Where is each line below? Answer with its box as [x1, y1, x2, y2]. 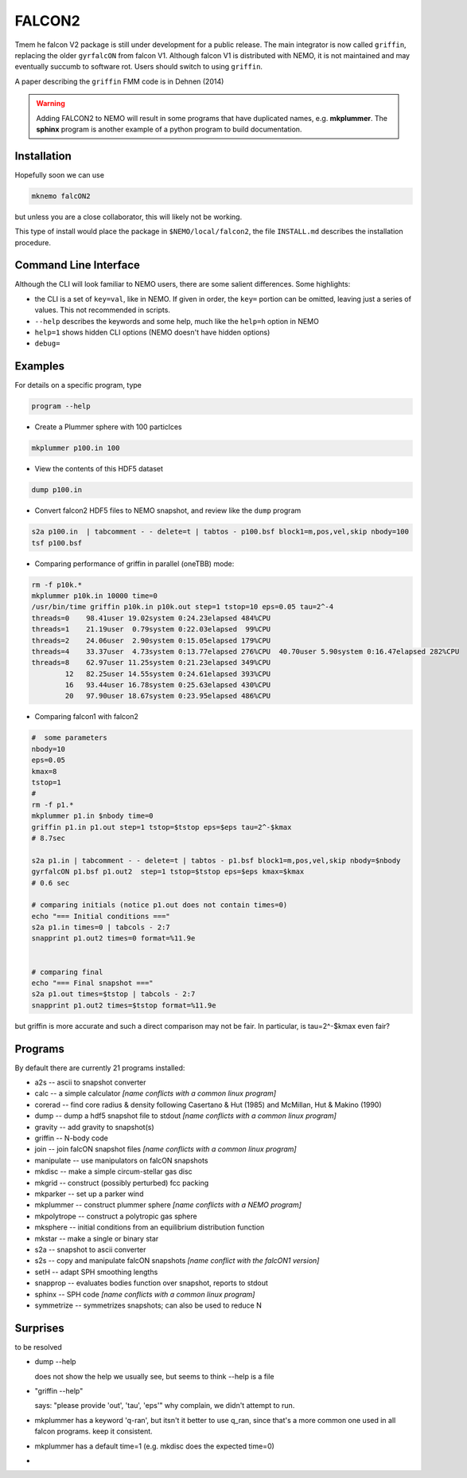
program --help [31, 402, 91, 411]
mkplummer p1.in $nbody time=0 [31, 811, 154, 820]
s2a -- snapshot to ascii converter [34, 1245, 146, 1254]
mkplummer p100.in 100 [31, 444, 120, 453]
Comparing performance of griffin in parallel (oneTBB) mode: [34, 558, 235, 569]
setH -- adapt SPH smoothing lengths [34, 1267, 158, 1277]
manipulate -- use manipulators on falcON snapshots [34, 1155, 208, 1165]
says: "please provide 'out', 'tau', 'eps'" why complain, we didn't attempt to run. [34, 1401, 295, 1410]
